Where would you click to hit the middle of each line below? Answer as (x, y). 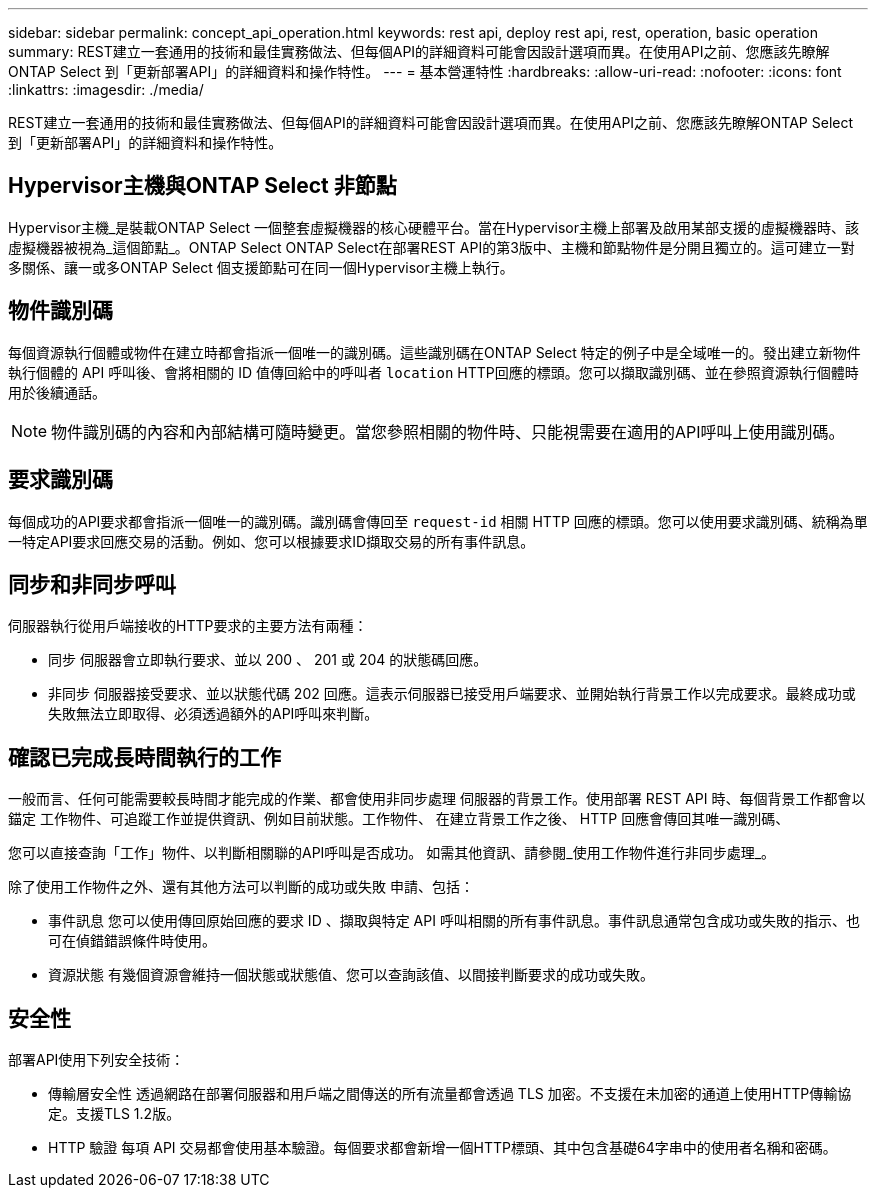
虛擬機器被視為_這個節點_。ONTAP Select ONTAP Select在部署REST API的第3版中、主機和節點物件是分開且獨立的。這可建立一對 (431, 247)
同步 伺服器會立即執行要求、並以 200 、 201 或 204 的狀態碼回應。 (268, 660)
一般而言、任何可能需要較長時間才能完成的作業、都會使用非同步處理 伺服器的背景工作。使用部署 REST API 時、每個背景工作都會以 (437, 799)
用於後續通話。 (57, 392)
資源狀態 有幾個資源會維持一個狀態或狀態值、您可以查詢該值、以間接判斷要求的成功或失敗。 (351, 975)
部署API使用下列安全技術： (96, 1060)
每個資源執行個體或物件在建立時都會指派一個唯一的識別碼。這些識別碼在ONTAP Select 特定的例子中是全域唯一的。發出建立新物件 (434, 352)
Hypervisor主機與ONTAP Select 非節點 (202, 186)
